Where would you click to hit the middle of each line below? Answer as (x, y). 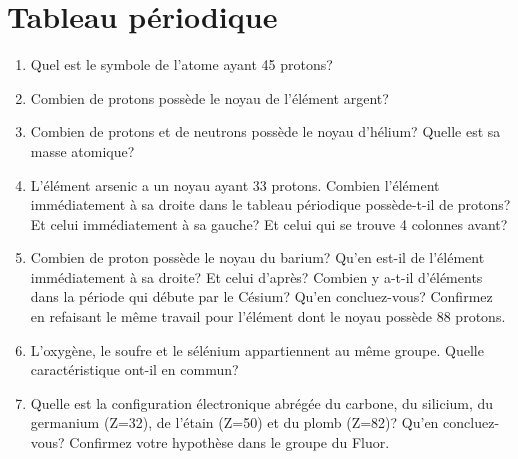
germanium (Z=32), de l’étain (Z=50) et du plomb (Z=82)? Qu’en (234, 422)
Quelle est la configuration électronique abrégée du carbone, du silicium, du (262, 402)
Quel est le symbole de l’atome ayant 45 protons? (181, 64)
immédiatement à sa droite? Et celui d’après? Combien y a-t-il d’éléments (256, 276)
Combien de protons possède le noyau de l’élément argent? (209, 97)
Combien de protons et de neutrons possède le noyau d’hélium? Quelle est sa (265, 131)
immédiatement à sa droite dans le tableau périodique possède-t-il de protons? (270, 204)
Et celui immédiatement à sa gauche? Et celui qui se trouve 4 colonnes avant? (269, 223)
